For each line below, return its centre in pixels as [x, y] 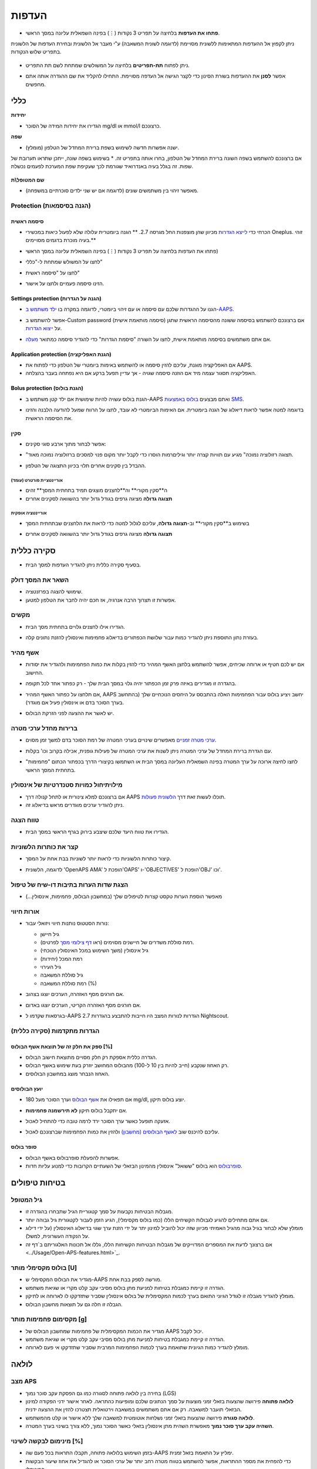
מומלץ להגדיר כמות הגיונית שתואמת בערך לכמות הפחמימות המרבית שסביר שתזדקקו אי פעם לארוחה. [137, 1347]
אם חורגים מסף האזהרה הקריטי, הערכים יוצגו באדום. [83, 1005]
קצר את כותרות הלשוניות [45, 847]
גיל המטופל [27, 1200]
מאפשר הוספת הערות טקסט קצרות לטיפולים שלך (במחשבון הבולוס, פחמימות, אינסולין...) [124, 896]
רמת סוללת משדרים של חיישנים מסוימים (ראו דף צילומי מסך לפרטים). [117, 942]
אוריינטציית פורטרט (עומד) [37, 480]
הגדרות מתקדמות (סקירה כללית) [55, 1031]
